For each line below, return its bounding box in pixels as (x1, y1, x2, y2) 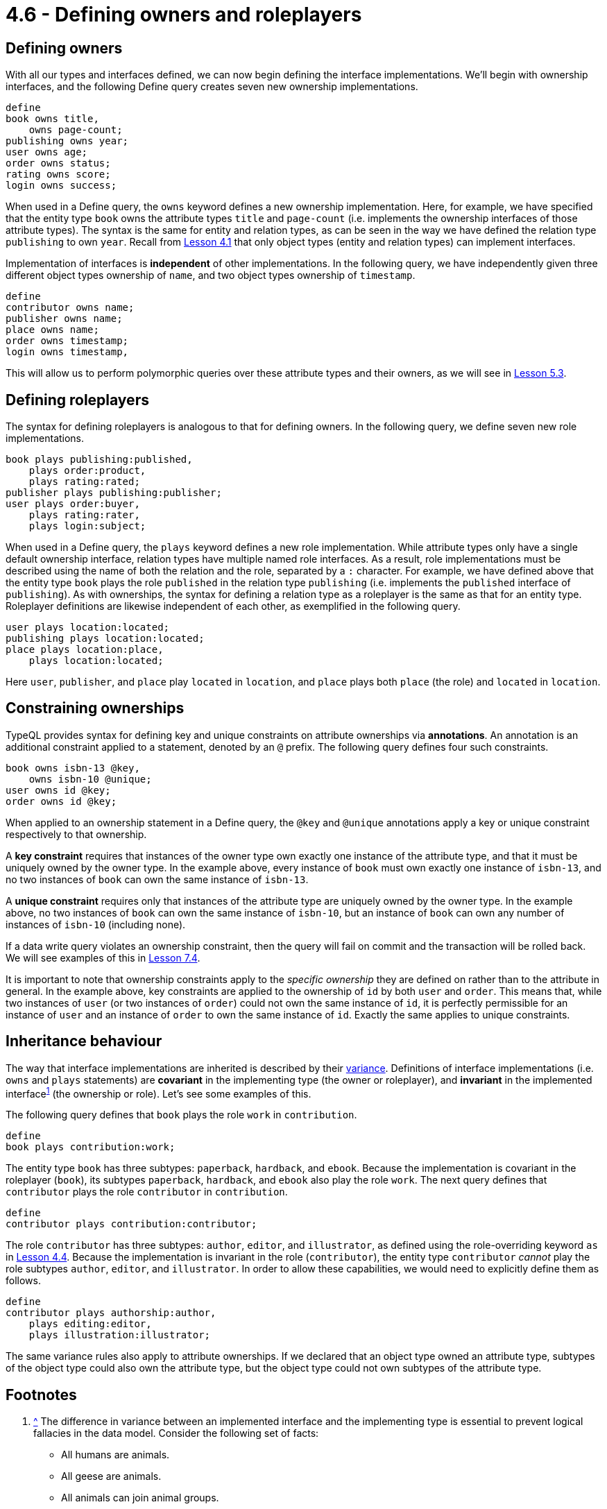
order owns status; (6, 157, 111, 169)
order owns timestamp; (6, 335, 129, 347)
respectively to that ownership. (6, 828, 147, 840)
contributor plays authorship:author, (6, 1307, 216, 1319)
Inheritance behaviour (6, 1032, 162, 1050)
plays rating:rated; (28, 476, 140, 488)
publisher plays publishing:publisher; (6, 487, 222, 499)
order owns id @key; (6, 795, 117, 807)
